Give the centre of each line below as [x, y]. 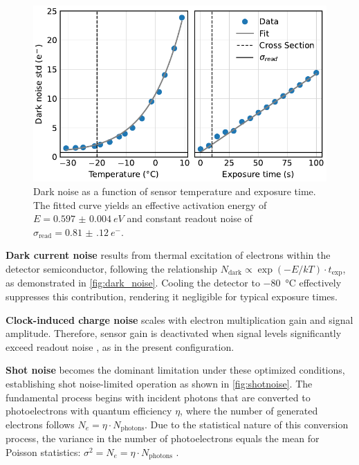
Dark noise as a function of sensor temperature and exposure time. [175, 191]
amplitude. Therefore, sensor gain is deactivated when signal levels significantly [174, 333]
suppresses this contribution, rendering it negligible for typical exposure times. [172, 296]
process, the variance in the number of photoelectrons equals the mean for [163, 438]
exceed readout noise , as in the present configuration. [120, 346]
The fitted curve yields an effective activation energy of [150, 204]
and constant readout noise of [190, 218]
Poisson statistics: [43, 452]
